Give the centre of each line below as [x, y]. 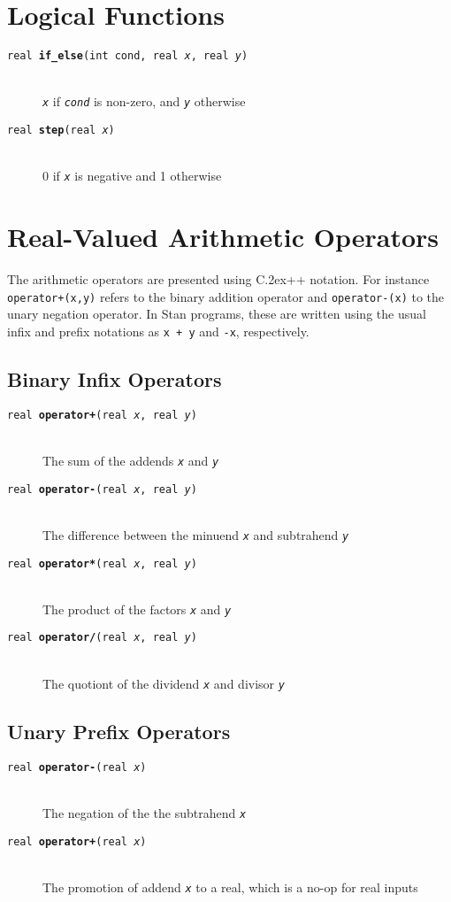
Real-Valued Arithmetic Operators [223, 237]
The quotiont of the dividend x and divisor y [164, 683]
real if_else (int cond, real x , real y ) [128, 56]
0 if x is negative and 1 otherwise [132, 176]
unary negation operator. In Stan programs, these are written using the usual [217, 314]
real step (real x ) [61, 131]
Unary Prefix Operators [119, 731]
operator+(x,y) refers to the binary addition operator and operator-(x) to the [226, 296]
